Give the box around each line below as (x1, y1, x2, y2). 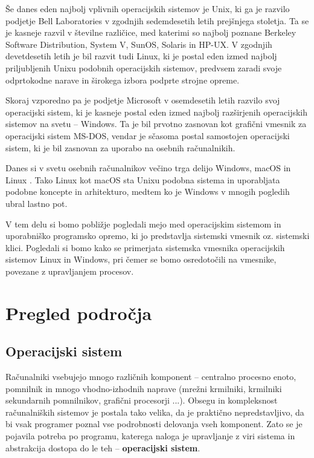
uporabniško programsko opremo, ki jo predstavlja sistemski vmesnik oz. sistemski (5, 229, 310, 242)
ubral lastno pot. (5, 197, 68, 209)
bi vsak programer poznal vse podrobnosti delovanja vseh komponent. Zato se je (5, 417, 303, 430)
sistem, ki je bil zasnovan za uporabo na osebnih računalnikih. (5, 141, 235, 154)
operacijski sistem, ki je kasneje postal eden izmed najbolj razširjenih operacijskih (5, 105, 308, 118)
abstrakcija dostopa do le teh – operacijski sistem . (5, 441, 200, 454)
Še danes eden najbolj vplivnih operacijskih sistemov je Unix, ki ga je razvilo (5, 2, 290, 15)
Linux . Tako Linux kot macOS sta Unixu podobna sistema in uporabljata (5, 173, 280, 186)
